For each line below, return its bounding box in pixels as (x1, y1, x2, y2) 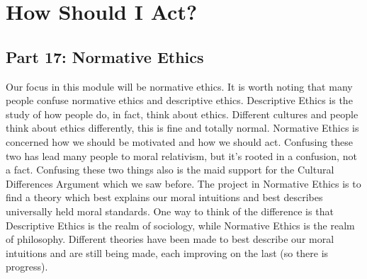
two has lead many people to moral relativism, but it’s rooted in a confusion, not (6, 148, 357, 163)
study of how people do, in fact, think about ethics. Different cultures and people (6, 106, 358, 121)
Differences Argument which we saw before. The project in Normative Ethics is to (6, 176, 361, 190)
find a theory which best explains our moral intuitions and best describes (6, 190, 323, 205)
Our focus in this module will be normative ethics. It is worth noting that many (6, 79, 353, 93)
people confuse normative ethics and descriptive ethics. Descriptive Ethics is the (6, 93, 353, 108)
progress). (6, 259, 48, 274)
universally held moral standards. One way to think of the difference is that (6, 203, 334, 218)
